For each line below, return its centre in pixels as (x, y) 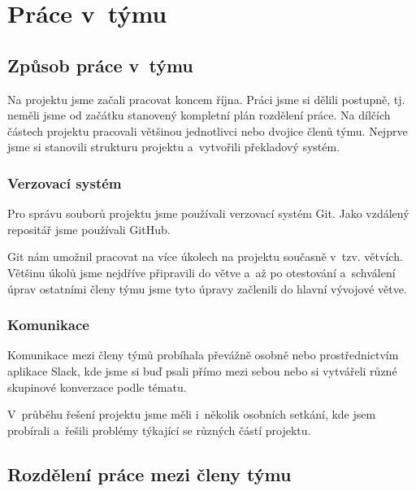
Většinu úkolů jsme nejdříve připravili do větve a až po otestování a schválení (201, 272)
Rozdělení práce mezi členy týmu (149, 474)
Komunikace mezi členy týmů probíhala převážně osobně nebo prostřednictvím (203, 355)
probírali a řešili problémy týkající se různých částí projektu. (159, 430)
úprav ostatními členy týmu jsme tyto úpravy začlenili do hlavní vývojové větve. (207, 288)
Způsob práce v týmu (100, 65)
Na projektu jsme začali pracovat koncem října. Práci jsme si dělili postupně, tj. (206, 99)
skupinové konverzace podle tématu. (97, 387)
